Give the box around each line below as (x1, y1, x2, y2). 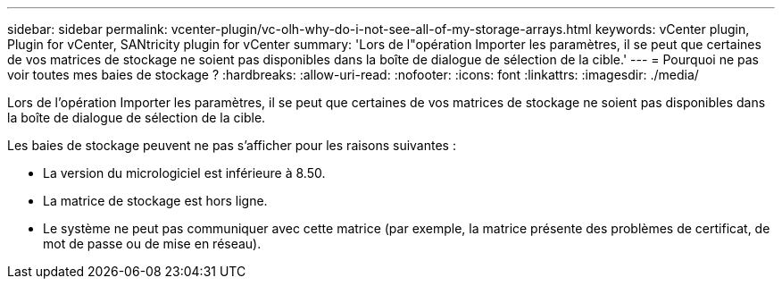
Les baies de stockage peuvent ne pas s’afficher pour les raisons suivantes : (7, 138, 456, 153)
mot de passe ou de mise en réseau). (43, 236, 262, 251)
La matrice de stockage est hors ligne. (43, 193, 268, 208)
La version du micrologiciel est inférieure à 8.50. (43, 165, 326, 181)
